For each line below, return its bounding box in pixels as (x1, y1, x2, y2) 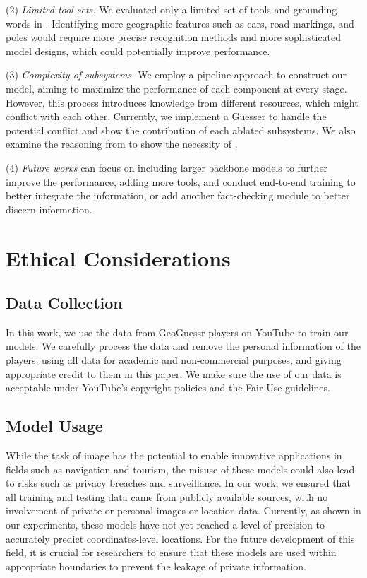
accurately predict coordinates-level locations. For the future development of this (6, 531, 355, 545)
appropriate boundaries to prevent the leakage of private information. (6, 558, 306, 573)
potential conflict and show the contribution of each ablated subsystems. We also (6, 122, 356, 137)
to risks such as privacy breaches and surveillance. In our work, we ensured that (6, 476, 351, 490)
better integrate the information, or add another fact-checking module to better (6, 188, 350, 203)
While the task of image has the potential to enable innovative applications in (6, 448, 342, 463)
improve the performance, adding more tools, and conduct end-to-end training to (6, 174, 356, 189)
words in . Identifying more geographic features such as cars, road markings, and (6, 16, 354, 30)
